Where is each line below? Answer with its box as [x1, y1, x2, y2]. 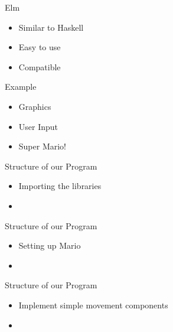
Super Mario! [18, 140, 67, 152]
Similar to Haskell [18, 21, 84, 33]
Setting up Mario [18, 239, 81, 252]
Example [5, 80, 37, 93]
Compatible [18, 60, 61, 73]
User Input [18, 120, 58, 132]
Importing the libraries [18, 180, 102, 192]
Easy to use [18, 41, 61, 53]
